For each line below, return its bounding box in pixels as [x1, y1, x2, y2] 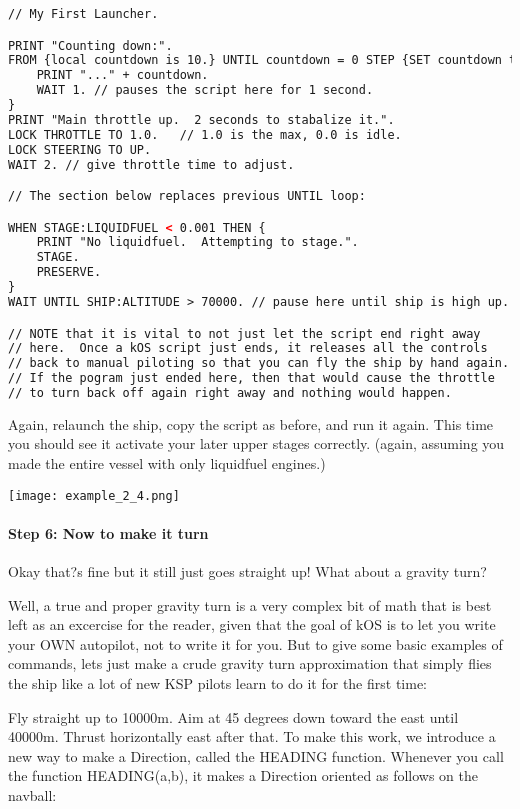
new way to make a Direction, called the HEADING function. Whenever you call [8, 745, 504, 766]
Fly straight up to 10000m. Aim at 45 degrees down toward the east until [8, 706, 459, 727]
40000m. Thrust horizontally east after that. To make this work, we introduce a [8, 726, 496, 747]
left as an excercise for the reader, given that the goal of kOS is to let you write [8, 614, 496, 635]
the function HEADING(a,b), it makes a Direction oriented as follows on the [8, 765, 478, 786]
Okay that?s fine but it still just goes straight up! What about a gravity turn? [8, 561, 487, 582]
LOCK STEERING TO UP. [8, 142, 152, 157]
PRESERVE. [36, 265, 102, 280]
